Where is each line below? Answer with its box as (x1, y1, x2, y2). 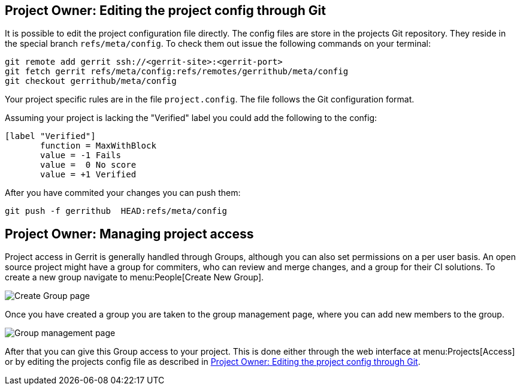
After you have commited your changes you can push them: (5, 188, 241, 198)
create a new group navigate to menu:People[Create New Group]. (5, 272, 264, 283)
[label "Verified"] (5, 131, 96, 141)
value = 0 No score (40, 160, 137, 170)
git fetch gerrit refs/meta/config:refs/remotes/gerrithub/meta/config (5, 66, 349, 77)
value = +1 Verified (40, 170, 137, 180)
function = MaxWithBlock (40, 141, 156, 151)
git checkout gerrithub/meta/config (5, 76, 177, 86)
